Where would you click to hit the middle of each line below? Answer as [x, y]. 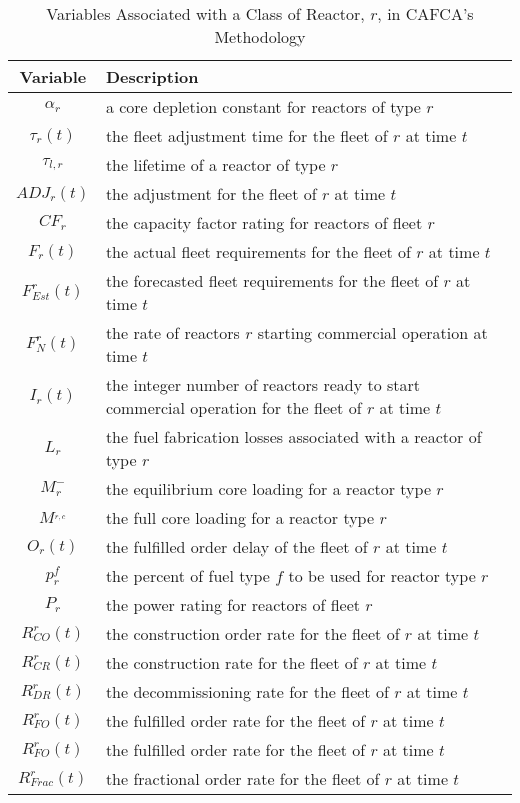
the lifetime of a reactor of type [215, 164]
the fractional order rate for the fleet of [242, 778]
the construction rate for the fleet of [231, 662]
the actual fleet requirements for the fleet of [258, 251]
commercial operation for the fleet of [233, 407]
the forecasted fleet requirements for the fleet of [272, 280]
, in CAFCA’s [425, 13]
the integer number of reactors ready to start [263, 384]
